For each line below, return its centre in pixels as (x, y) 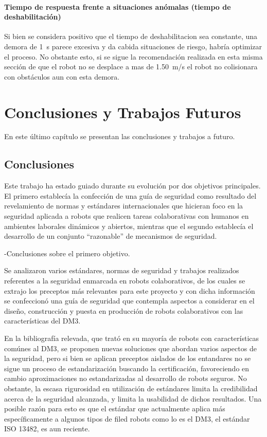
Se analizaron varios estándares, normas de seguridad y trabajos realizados (122, 270)
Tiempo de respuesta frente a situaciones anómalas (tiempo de (118, 6)
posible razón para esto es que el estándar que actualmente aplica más (115, 408)
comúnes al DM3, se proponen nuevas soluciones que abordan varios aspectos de (130, 348)
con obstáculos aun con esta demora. (62, 76)
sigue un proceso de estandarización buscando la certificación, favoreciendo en (127, 368)
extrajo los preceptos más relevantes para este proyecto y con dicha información (130, 290)
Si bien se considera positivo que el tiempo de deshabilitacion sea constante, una (131, 36)
